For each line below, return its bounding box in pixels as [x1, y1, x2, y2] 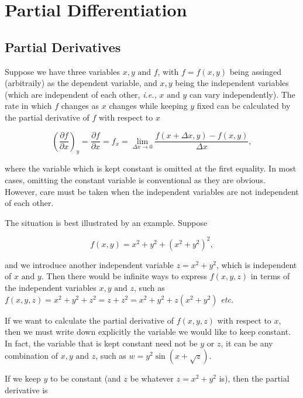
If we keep [5, 372, 41, 385]
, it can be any [221, 337, 273, 349]
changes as [61, 99, 99, 112]
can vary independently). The [189, 88, 295, 100]
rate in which [5, 99, 52, 112]
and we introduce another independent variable [5, 258, 174, 270]
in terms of [250, 270, 290, 282]
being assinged [229, 65, 282, 77]
